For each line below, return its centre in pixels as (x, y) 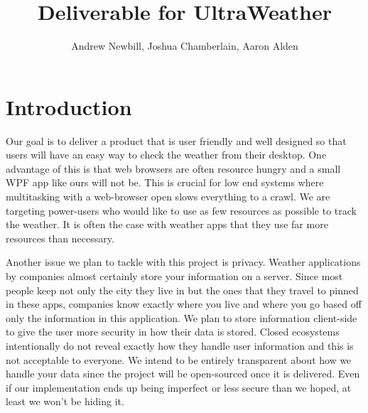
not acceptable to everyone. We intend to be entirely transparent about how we (179, 359)
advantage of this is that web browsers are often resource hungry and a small (173, 168)
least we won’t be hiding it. (65, 401)
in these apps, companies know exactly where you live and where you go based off (184, 304)
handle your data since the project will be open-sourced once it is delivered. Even (183, 374)
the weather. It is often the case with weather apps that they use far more (167, 224)
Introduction (69, 106)
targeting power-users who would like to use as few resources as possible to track (181, 210)
